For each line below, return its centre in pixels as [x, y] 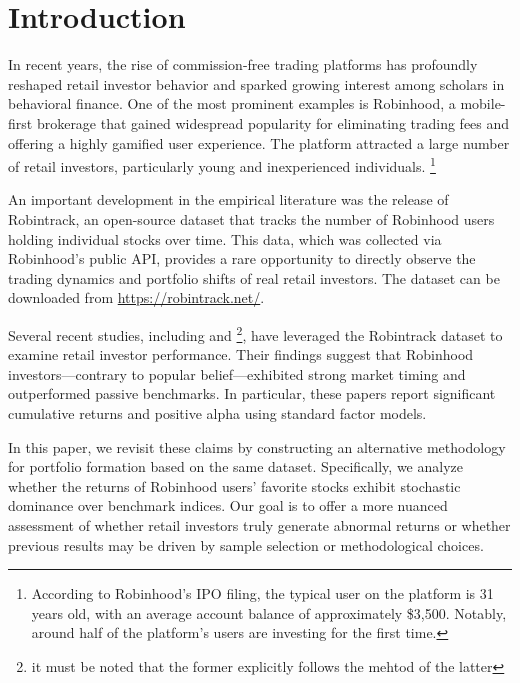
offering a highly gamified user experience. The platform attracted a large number [259, 142]
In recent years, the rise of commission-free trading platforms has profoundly [243, 64]
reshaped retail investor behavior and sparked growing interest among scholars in [256, 83]
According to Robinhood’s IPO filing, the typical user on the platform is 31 [262, 593]
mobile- [483, 103]
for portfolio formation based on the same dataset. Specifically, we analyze [235, 466]
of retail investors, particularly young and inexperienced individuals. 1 [222, 164]
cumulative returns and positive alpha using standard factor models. [217, 412]
